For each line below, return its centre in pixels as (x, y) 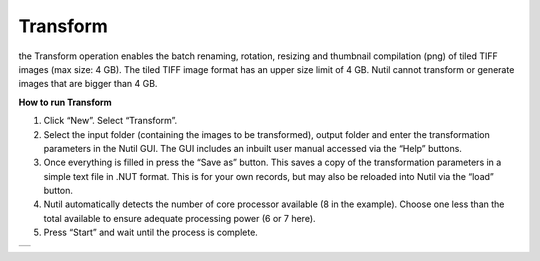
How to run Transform (65, 102)
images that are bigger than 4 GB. (88, 84)
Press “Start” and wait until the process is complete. (151, 232)
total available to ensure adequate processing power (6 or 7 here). (179, 218)
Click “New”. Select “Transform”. (110, 121)
